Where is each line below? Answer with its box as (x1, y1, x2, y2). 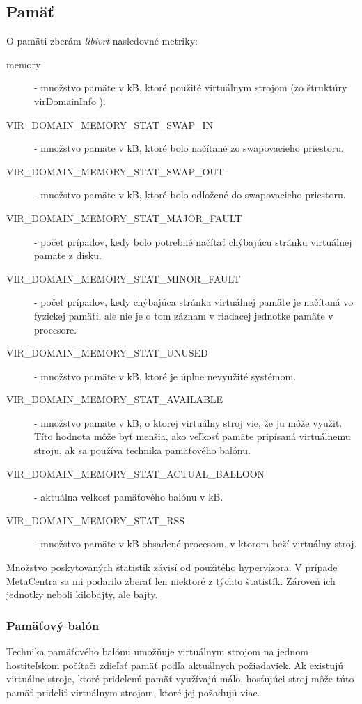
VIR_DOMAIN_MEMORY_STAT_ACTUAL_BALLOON (6, 466, 265, 480)
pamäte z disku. (34, 248, 102, 263)
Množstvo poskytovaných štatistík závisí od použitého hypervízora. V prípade (6, 560, 338, 574)
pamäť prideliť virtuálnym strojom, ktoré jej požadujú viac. (6, 685, 260, 699)
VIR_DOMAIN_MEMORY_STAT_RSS (6, 513, 185, 527)
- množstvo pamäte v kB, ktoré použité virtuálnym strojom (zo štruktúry (34, 80, 347, 95)
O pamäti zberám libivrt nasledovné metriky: (6, 33, 198, 48)
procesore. (34, 322, 77, 336)
